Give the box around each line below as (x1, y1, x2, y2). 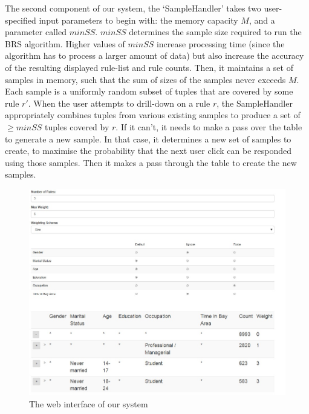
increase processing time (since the (156, 37, 285, 50)
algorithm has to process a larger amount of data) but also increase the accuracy (5, 49, 304, 62)
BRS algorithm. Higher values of (5, 37, 125, 50)
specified (5, 13, 36, 26)
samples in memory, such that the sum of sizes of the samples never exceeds (5, 73, 286, 85)
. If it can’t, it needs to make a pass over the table (115, 120, 302, 133)
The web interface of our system (29, 397, 148, 410)
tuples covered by (45, 120, 109, 133)
